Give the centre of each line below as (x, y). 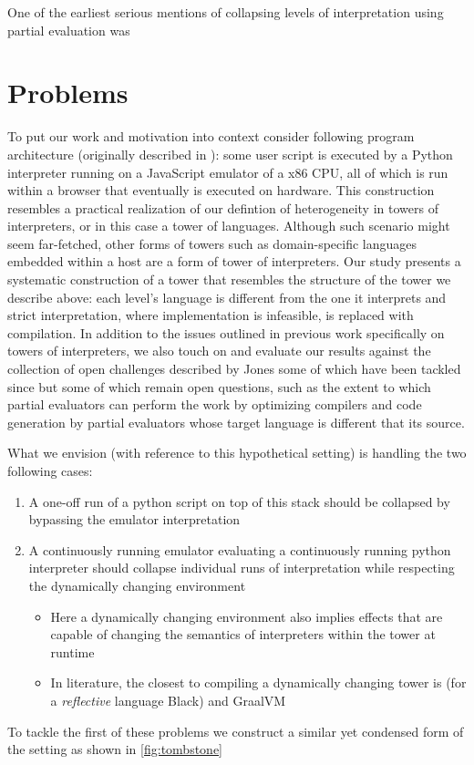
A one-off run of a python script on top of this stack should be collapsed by (239, 501)
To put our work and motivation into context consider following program (211, 136)
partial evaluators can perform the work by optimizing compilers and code (215, 404)
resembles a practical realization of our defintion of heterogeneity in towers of (223, 207)
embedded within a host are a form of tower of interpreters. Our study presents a (234, 261)
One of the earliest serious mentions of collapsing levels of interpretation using (226, 12)
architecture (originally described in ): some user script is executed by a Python (230, 154)
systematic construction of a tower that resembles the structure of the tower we (229, 279)
